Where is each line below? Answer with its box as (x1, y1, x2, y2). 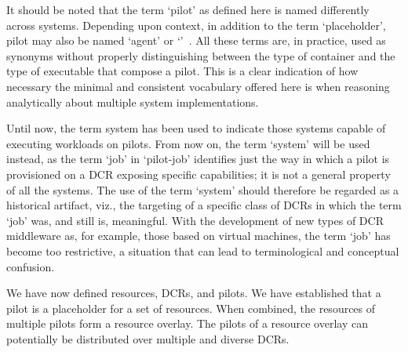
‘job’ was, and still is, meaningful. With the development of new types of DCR (6, 212, 384, 228)
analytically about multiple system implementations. (6, 93, 259, 110)
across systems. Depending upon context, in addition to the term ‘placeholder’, (6, 16, 386, 33)
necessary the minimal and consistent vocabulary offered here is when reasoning (6, 78, 390, 94)
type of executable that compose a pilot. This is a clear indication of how (6, 63, 359, 79)
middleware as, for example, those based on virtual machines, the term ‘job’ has (6, 227, 391, 244)
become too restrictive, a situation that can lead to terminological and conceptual (6, 242, 399, 259)
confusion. (6, 258, 55, 274)
